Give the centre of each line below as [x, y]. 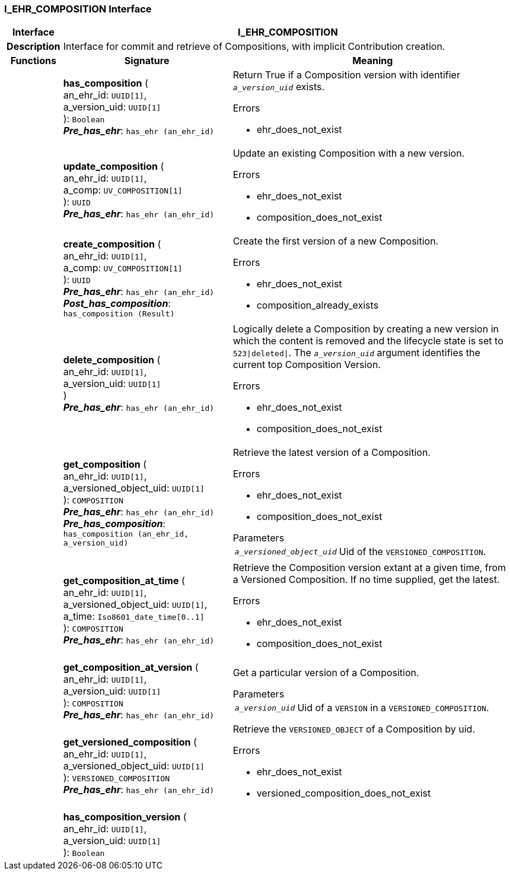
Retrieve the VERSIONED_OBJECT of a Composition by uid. [354, 729]
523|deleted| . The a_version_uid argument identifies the [356, 353]
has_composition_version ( [125, 817]
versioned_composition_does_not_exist [344, 793]
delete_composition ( [112, 360]
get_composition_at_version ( [131, 668]
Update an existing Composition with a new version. [349, 153]
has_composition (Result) [119, 313]
